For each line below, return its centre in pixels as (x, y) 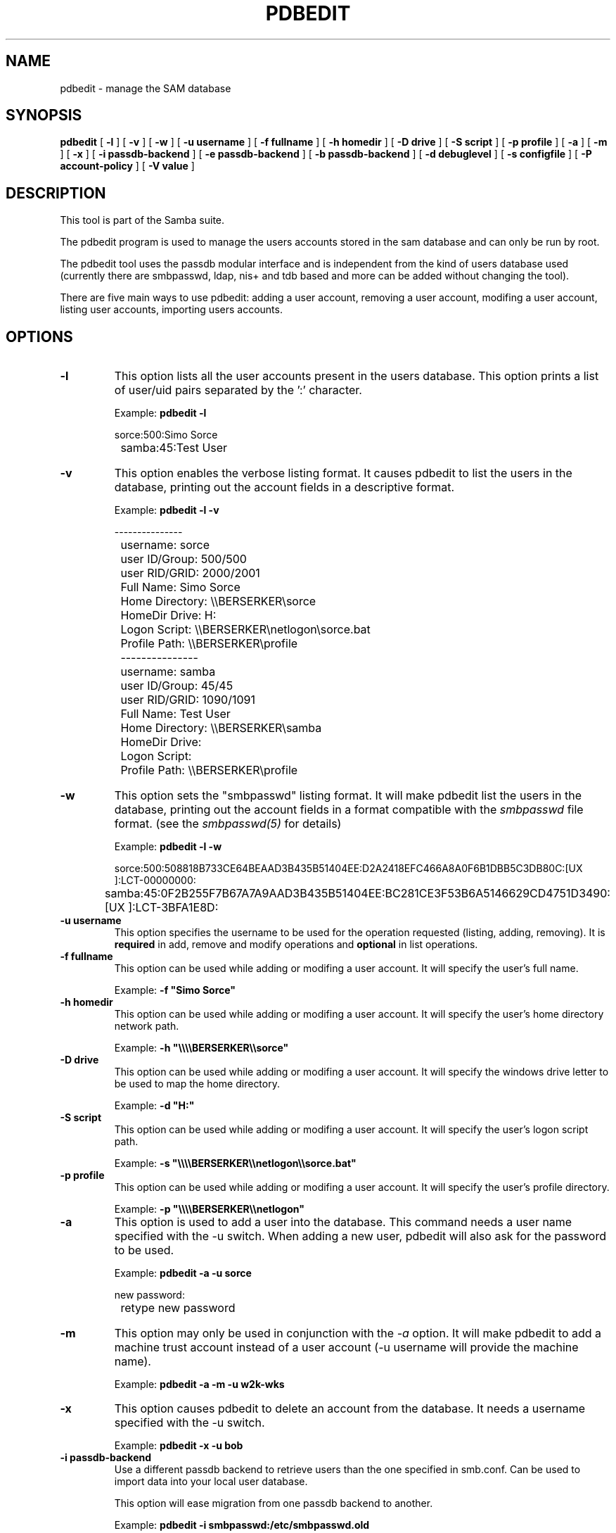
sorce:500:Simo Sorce (166, 435)
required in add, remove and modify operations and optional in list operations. (296, 945)
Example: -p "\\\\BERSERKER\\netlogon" (209, 1209)
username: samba (168, 672)
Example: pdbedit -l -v (167, 510)
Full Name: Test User (175, 714)
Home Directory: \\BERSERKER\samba (221, 728)
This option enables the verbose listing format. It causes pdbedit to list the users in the (343, 473)
